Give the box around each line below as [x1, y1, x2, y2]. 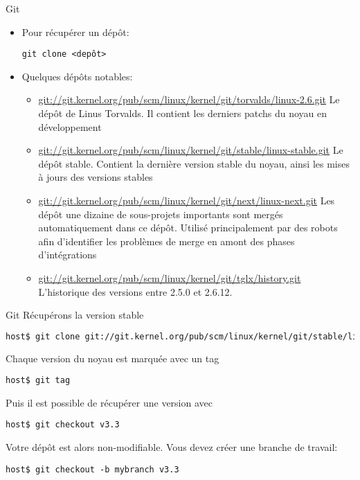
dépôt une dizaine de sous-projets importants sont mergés [38, 206, 283, 221]
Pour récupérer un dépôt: [21, 24, 129, 39]
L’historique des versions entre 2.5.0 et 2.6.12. [38, 284, 233, 299]
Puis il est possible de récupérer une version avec [6, 395, 213, 409]
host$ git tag [6, 375, 71, 386]
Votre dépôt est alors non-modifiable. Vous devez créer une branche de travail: [6, 440, 338, 454]
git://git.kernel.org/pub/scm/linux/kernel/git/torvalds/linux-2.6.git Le [38, 92, 340, 107]
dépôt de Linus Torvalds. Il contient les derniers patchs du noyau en [38, 106, 327, 121]
